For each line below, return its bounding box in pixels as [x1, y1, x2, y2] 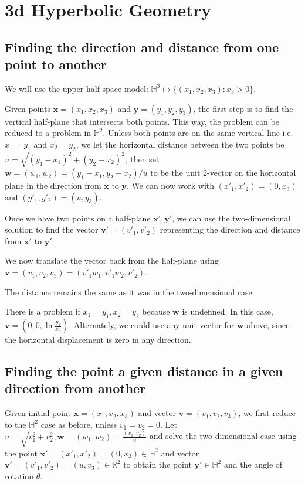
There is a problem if [5, 305, 80, 318]
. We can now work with [127, 179, 215, 192]
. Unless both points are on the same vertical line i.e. [103, 127, 293, 139]
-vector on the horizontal [207, 166, 296, 179]
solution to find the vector [5, 223, 99, 236]
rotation [5, 469, 34, 482]
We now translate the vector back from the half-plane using [5, 254, 219, 267]
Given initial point [5, 407, 71, 419]
